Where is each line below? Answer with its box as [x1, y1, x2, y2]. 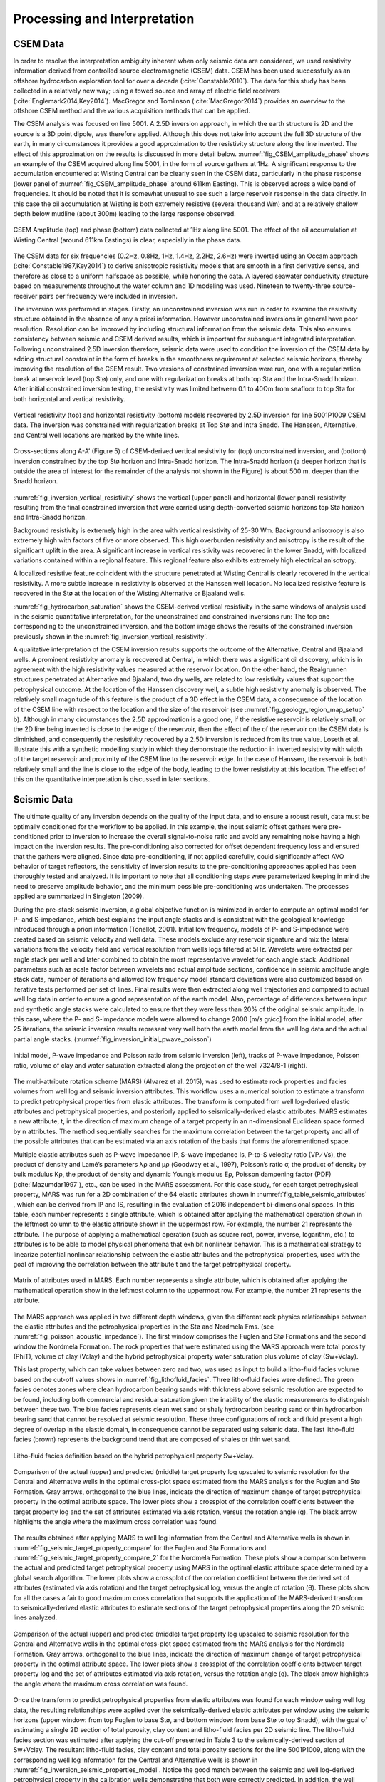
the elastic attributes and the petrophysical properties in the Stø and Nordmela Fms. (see [13, 1322, 274, 1331]
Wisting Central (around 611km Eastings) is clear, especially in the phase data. [13, 235, 242, 244]
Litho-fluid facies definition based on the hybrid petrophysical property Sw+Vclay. [13, 1451, 255, 1460]
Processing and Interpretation [13, 11, 195, 26]
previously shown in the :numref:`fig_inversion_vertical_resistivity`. [13, 632, 208, 641]
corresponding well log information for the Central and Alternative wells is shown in [13, 1756, 258, 1764]
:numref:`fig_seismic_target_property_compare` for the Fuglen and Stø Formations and [13, 1543, 267, 1552]
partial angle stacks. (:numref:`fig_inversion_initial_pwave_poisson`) [13, 1034, 212, 1044]
